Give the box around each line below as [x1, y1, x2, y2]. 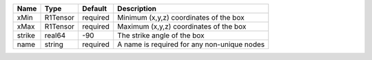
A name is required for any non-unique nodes [117, 40, 265, 49]
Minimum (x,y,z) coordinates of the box [117, 13, 245, 22]
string [44, 40, 63, 49]
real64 [44, 31, 66, 40]
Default [82, 4, 107, 13]
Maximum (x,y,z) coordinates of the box [117, 22, 247, 31]
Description [117, 4, 157, 13]
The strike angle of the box [117, 31, 205, 40]
